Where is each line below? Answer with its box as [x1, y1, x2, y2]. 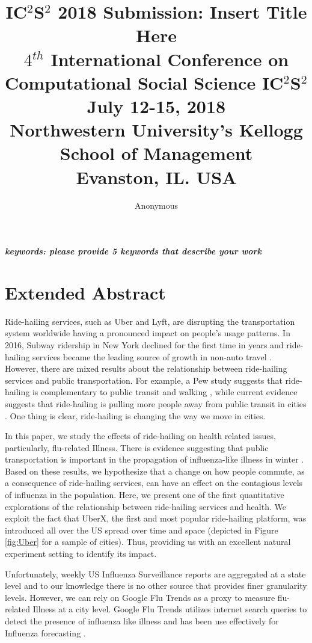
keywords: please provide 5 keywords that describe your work [5, 245, 262, 257]
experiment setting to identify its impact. [5, 547, 157, 560]
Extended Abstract [5, 280, 166, 304]
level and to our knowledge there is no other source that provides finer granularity [5, 579, 307, 592]
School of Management [60, 141, 253, 165]
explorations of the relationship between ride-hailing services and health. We [5, 500, 286, 512]
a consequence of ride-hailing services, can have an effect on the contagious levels [5, 476, 303, 489]
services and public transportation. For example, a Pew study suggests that [5, 374, 283, 386]
